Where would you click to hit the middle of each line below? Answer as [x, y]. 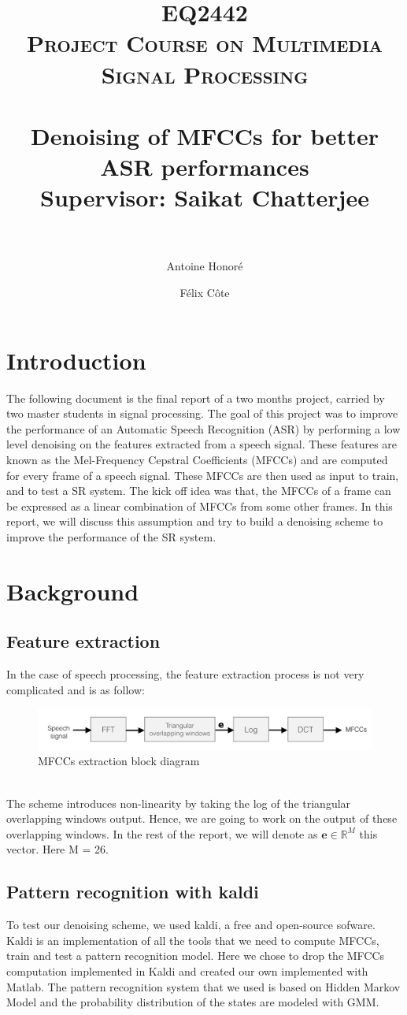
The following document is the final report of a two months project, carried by [196, 398]
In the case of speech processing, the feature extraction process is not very [185, 674]
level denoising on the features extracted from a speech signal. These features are [202, 444]
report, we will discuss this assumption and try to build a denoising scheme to [195, 521]
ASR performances [205, 167]
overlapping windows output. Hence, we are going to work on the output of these [202, 818]
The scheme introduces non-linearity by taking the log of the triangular [179, 803]
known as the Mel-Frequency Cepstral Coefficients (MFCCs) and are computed [197, 459]
